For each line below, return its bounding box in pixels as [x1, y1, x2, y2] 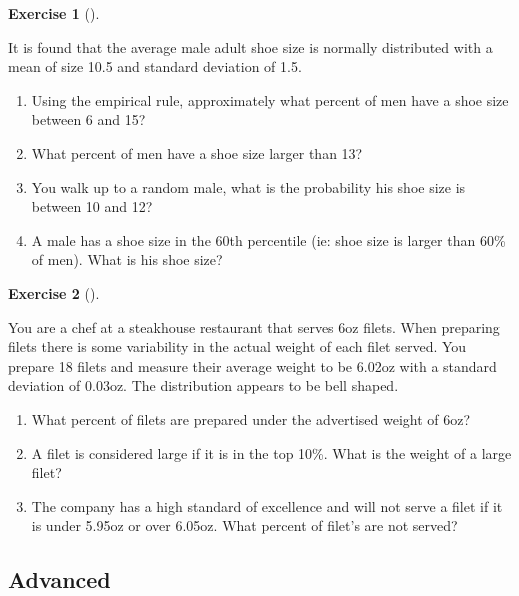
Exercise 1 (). [8, 3, 100, 23]
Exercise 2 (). [8, 282, 100, 303]
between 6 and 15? [31, 109, 146, 130]
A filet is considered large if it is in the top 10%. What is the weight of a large [31, 442, 512, 463]
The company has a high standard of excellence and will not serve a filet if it [31, 495, 503, 516]
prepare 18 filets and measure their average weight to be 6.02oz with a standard [8, 355, 497, 376]
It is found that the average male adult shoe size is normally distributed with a [8, 36, 493, 57]
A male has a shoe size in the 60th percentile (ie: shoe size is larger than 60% [31, 229, 506, 250]
